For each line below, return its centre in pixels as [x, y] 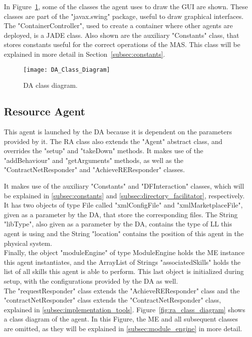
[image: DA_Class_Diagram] [67, 70]
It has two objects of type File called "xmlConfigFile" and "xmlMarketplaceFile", [123, 205]
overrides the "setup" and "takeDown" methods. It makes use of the [104, 151]
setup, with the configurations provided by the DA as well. [91, 281]
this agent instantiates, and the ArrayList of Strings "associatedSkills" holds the [122, 262]
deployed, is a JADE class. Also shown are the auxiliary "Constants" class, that [122, 35]
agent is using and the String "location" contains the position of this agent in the [124, 233]
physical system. [28, 243]
